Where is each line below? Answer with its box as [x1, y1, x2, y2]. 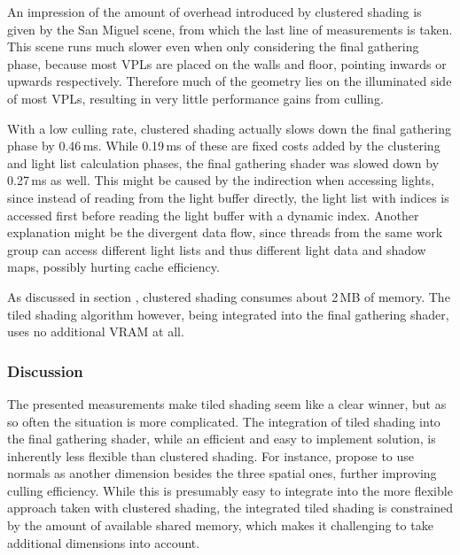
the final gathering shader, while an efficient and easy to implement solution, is [7, 429, 436, 448]
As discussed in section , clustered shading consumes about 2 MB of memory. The [7, 287, 450, 305]
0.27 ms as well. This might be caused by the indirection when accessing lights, [7, 171, 434, 189]
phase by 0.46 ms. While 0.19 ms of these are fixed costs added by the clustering [7, 136, 441, 155]
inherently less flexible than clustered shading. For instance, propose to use [7, 446, 415, 465]
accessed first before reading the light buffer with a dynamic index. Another [7, 205, 419, 224]
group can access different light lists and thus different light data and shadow [7, 240, 426, 258]
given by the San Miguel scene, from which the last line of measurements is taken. [7, 19, 453, 38]
